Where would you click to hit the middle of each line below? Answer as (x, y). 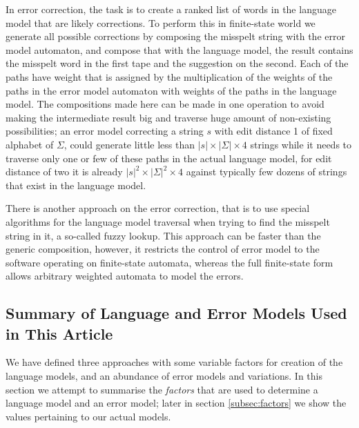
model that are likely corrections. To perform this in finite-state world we (161, 22)
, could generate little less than (129, 144)
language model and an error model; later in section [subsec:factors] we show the (176, 403)
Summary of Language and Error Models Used (176, 313)
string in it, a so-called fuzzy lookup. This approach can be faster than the (163, 235)
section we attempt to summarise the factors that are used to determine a (162, 389)
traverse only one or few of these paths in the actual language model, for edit (169, 158)
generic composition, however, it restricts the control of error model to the (163, 249)
